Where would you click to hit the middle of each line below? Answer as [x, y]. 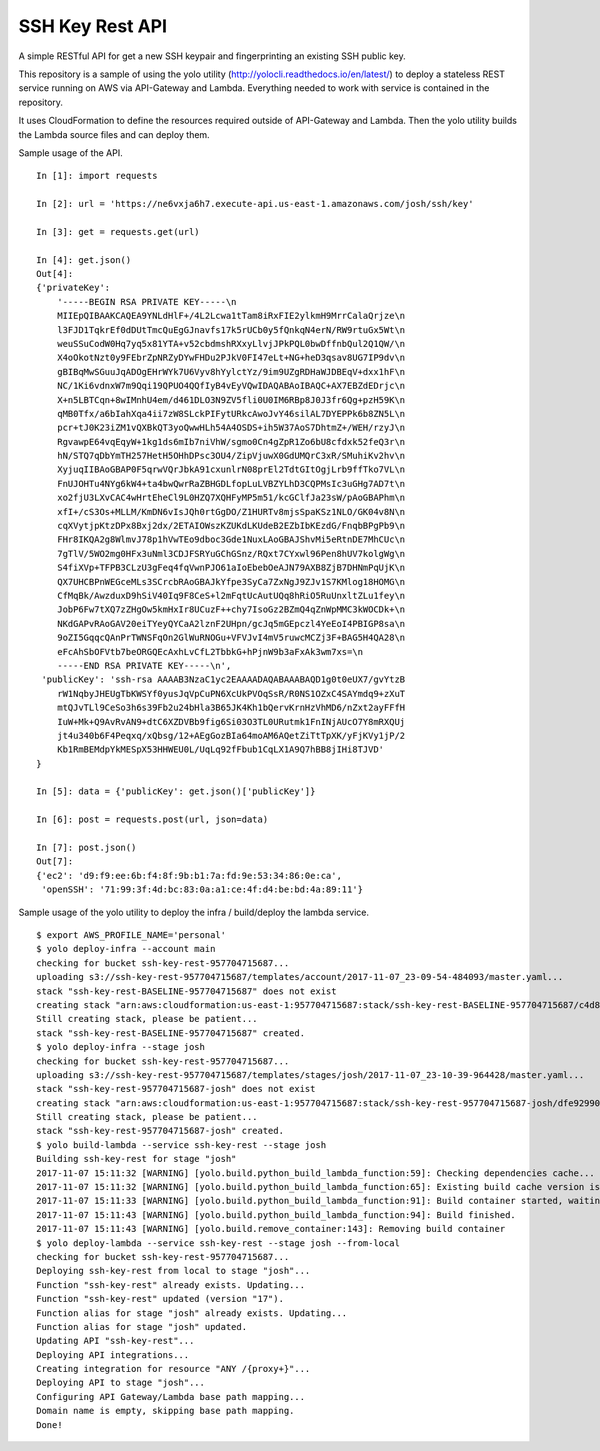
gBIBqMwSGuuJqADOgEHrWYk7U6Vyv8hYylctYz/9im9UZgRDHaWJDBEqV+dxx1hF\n [231, 371]
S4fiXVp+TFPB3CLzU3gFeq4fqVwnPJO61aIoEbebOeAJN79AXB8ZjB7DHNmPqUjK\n [231, 568]
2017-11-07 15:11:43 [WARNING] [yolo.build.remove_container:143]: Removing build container [271, 1229]
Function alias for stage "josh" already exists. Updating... [192, 1313]
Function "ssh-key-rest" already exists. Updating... [170, 1284]
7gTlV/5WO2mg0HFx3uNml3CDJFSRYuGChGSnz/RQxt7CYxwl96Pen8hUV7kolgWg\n [231, 553]
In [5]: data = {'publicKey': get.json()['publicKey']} [176, 791]
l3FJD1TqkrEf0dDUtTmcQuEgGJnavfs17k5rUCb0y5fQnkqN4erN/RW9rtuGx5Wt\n [231, 329]
